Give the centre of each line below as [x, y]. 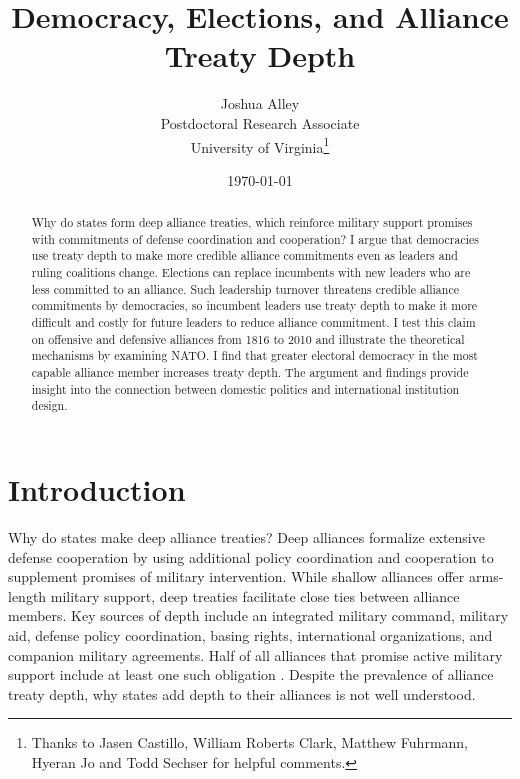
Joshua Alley [260, 103]
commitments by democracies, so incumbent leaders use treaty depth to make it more [254, 305]
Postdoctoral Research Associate [260, 122]
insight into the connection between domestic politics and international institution [245, 388]
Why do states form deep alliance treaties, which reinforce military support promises [252, 222]
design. [49, 405]
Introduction [97, 489]
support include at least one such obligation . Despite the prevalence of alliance [251, 674]
